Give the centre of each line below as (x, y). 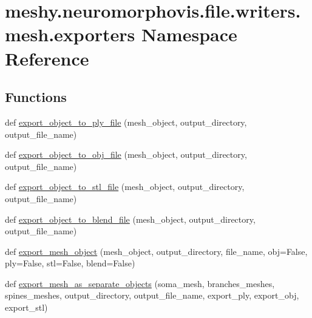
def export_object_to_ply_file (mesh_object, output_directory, (126, 122)
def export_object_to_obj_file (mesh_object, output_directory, (126, 154)
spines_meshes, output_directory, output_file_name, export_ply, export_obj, (152, 295)
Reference (47, 58)
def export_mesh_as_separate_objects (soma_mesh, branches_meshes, (140, 283)
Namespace (189, 34)
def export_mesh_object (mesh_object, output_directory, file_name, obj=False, (156, 251)
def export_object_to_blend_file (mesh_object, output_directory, (130, 219)
